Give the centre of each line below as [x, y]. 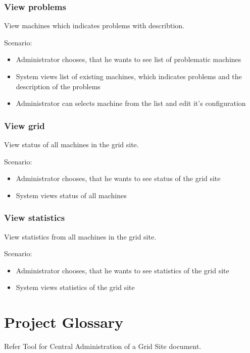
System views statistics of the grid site [75, 287]
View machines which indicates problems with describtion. [94, 25]
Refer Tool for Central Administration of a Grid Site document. [103, 346]
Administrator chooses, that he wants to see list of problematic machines [129, 59]
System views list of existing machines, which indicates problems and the [129, 76]
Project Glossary [64, 322]
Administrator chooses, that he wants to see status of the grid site [118, 178]
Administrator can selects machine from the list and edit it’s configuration [131, 103]
